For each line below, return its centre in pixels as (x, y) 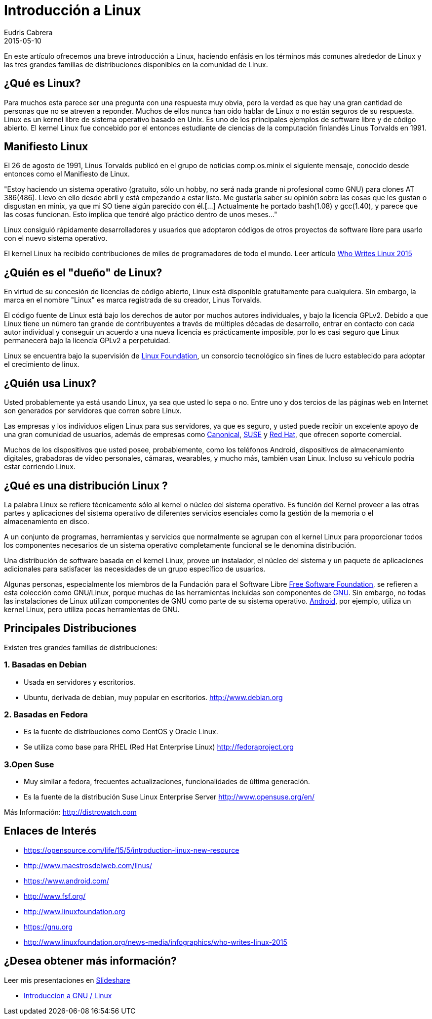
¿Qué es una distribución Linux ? (86, 486)
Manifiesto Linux (46, 147)
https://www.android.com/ (66, 881)
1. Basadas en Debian (45, 665)
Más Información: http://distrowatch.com (70, 812)
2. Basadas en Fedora (46, 714)
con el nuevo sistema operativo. (56, 238)
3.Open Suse (29, 764)
